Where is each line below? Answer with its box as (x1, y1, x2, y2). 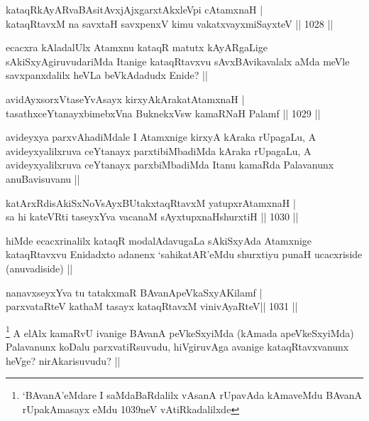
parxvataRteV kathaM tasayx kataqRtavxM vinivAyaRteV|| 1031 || (6, 299, 298, 314)
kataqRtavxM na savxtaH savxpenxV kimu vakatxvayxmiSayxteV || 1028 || (6, 16, 334, 31)
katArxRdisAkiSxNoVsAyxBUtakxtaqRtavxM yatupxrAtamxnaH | (6, 195, 296, 210)
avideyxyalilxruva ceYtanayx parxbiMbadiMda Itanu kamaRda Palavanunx (6, 157, 334, 172)
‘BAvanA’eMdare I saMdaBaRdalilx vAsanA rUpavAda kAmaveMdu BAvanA (22, 388, 362, 403)
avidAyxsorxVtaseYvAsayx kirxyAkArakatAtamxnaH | (6, 91, 245, 106)
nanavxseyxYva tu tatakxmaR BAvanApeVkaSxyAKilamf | (6, 284, 263, 299)
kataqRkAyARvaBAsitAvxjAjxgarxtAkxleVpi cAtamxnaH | (6, 2, 263, 16)
